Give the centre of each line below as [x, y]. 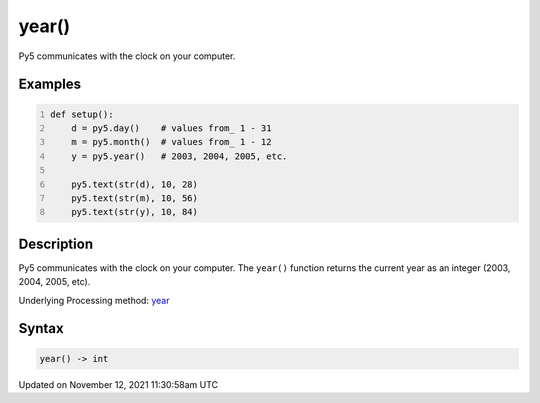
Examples [50, 84]
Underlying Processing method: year [94, 300]
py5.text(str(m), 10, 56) [135, 198]
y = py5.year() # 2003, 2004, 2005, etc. [179, 156]
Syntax [41, 328]
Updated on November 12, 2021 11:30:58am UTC [118, 384]
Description [56, 243]
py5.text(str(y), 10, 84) [135, 212]
